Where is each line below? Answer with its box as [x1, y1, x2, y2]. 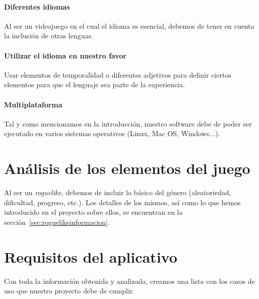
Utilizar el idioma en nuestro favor [4, 50, 126, 61]
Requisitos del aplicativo [4, 246, 177, 267]
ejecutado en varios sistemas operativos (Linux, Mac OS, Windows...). [4, 128, 220, 139]
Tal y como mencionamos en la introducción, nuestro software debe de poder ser [4, 118, 252, 129]
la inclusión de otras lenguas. [4, 30, 93, 41]
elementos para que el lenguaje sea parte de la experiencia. [4, 79, 185, 90]
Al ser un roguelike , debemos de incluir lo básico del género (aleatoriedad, [4, 187, 231, 198]
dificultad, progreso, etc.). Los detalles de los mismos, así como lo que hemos [4, 197, 241, 207]
